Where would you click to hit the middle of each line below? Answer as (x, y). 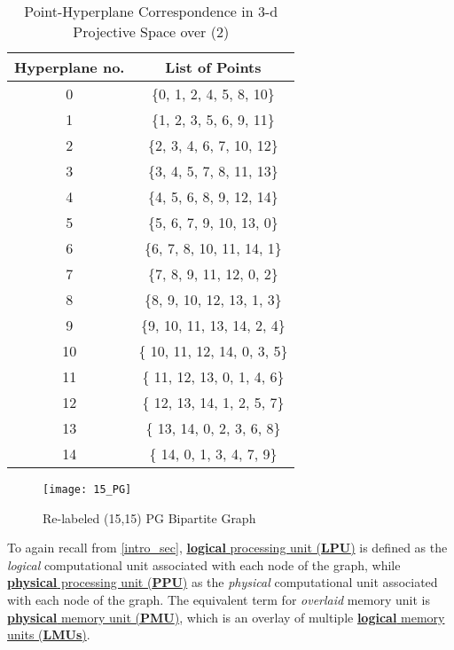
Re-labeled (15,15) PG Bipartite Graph (149, 517)
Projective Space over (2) (151, 31)
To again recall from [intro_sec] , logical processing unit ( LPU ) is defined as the (227, 548)
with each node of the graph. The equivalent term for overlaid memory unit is (219, 600)
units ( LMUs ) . (49, 634)
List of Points (213, 67)
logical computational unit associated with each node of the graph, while (204, 564)
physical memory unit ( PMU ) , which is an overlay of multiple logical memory (226, 617)
